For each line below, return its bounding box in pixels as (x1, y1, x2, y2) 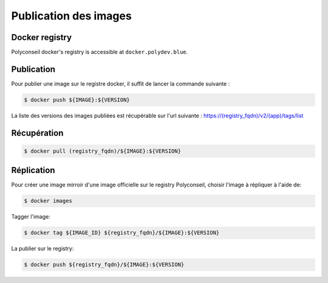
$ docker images (24, 197, 73, 205)
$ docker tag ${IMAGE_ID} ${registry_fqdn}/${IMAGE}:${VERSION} (24, 230, 220, 236)
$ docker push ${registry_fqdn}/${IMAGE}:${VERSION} (24, 261, 185, 268)
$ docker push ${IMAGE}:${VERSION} (24, 96, 130, 103)
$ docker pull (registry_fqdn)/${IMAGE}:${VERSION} (24, 148, 182, 154)
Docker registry (11, 32, 72, 43)
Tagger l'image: (11, 213, 51, 220)
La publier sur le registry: (11, 245, 74, 252)
